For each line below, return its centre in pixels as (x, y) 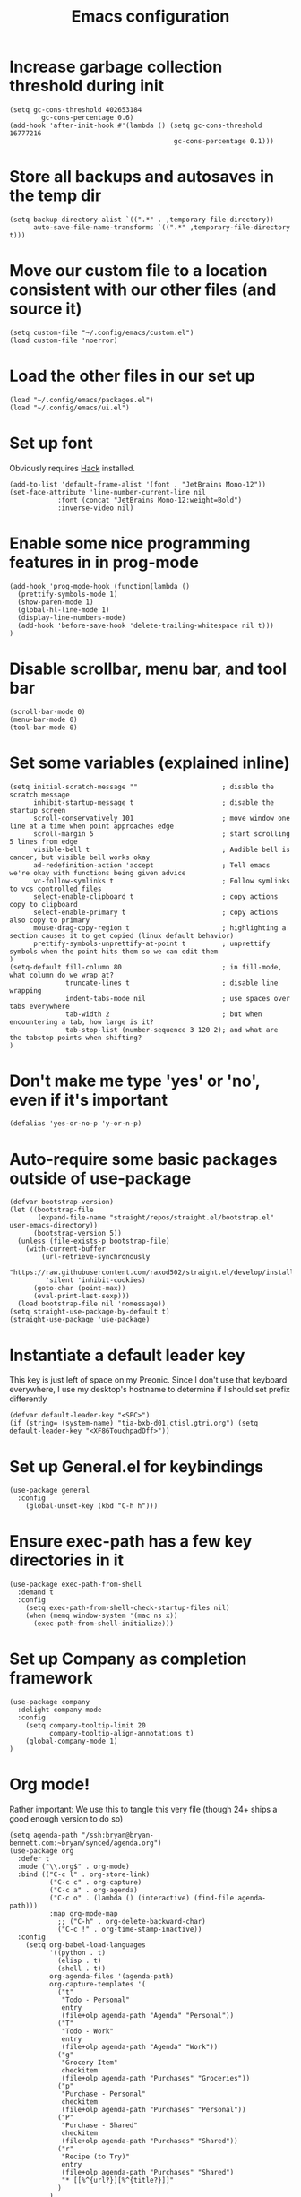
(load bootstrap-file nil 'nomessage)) (92, 1304)
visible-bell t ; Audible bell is (162, 849)
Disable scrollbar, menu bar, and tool (148, 668)
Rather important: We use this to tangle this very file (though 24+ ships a (143, 1809)
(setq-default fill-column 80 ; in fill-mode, (146, 967)
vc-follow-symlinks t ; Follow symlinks (162, 881)
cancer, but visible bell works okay (80, 857)
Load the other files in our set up (132, 376)
